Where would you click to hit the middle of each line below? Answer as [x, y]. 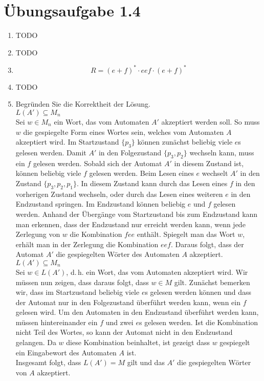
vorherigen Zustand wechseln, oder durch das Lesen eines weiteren [119, 194]
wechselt [215, 173]
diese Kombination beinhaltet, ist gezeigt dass [138, 342]
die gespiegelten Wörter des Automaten [118, 254]
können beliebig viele [48, 173]
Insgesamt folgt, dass [48, 362]
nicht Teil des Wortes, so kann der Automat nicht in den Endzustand [124, 332]
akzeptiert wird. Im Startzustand [67, 142]
